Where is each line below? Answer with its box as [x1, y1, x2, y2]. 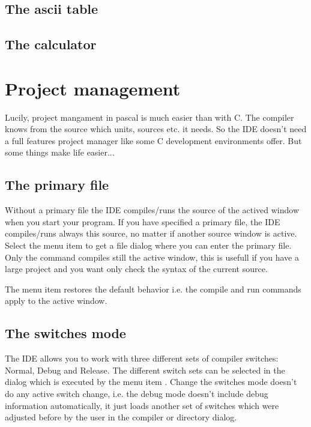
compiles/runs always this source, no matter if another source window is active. [5, 227, 297, 240]
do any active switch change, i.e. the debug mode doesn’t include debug [5, 387, 268, 399]
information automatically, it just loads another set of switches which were [5, 399, 279, 411]
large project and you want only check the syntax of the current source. [5, 262, 268, 275]
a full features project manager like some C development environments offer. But [5, 134, 302, 147]
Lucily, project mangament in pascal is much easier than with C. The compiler [5, 111, 294, 123]
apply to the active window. [5, 294, 107, 307]
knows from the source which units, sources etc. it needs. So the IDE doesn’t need [5, 123, 307, 135]
